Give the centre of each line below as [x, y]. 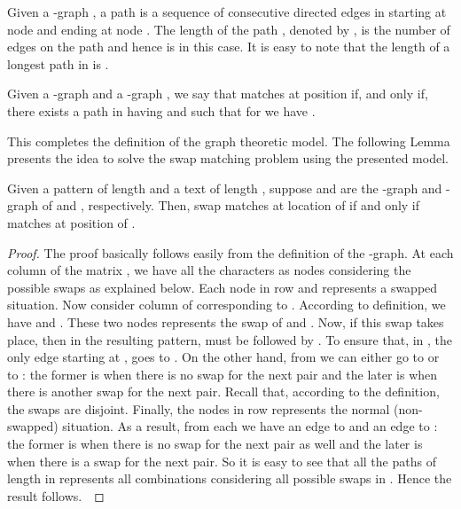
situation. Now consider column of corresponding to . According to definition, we [227, 305]
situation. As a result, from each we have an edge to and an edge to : [250, 426]
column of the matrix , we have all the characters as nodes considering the [209, 270]
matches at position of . [71, 222]
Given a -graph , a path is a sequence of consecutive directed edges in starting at [227, 12]
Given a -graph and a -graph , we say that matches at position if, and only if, [218, 94]
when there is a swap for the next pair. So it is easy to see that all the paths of [222, 461]
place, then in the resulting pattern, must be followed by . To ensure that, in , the [230, 339]
